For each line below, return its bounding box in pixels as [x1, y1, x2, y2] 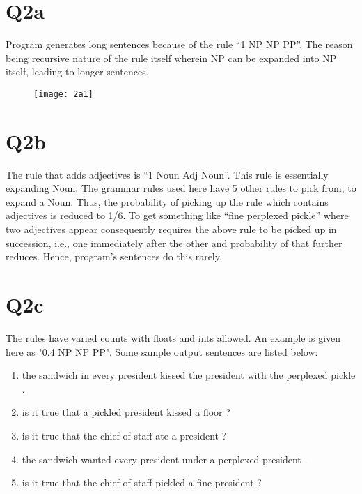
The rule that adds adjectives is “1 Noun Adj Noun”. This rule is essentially [6, 167, 329, 181]
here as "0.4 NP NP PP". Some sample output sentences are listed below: [6, 344, 318, 359]
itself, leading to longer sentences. [6, 64, 149, 79]
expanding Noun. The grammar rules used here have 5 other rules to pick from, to [6, 181, 356, 195]
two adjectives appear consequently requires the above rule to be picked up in [6, 222, 337, 237]
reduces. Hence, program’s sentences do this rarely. [6, 249, 222, 264]
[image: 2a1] [33, 89, 93, 99]
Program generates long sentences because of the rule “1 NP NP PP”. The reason [6, 37, 353, 52]
